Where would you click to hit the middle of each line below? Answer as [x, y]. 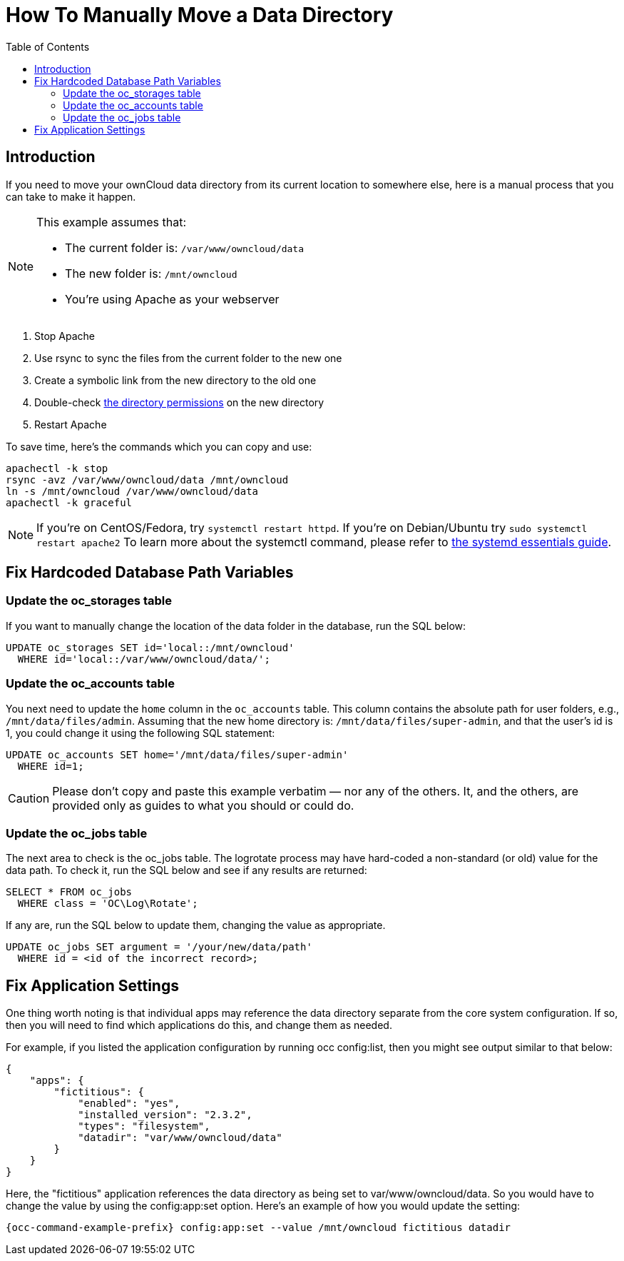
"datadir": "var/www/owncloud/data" [180, 1138]
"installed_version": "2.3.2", [165, 1115]
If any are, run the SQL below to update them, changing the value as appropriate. [196, 925]
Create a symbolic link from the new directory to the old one [175, 380]
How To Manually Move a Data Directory [200, 15]
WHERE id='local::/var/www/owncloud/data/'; [144, 659]
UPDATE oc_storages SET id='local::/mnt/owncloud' [150, 647]
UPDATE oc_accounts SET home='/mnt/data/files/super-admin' [177, 754]
